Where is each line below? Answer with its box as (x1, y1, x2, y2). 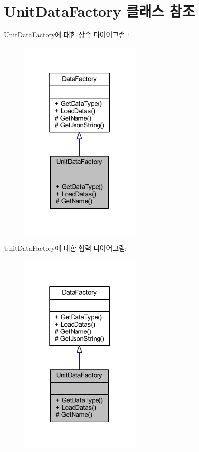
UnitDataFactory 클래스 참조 (4, 1, 195, 21)
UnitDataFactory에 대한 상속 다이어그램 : (4, 30, 129, 40)
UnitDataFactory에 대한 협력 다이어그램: (4, 243, 127, 253)
